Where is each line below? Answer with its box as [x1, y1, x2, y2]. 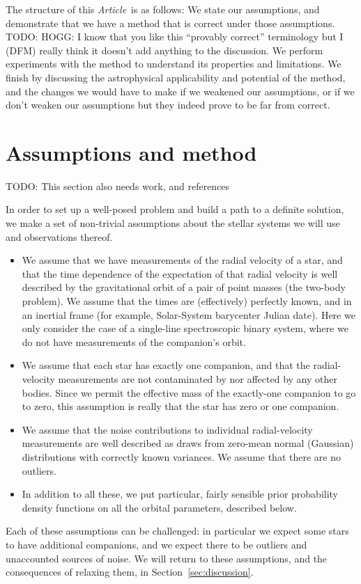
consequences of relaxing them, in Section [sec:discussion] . [6, 565, 254, 579]
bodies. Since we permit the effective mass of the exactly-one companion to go [22, 385, 356, 400]
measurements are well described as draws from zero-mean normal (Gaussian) [22, 436, 354, 450]
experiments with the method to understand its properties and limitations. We [6, 56, 341, 71]
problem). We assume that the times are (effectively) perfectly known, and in [22, 294, 352, 308]
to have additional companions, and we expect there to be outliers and [6, 537, 307, 551]
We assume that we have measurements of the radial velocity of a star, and [22, 253, 343, 267]
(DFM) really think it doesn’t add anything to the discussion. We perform [6, 42, 323, 57]
